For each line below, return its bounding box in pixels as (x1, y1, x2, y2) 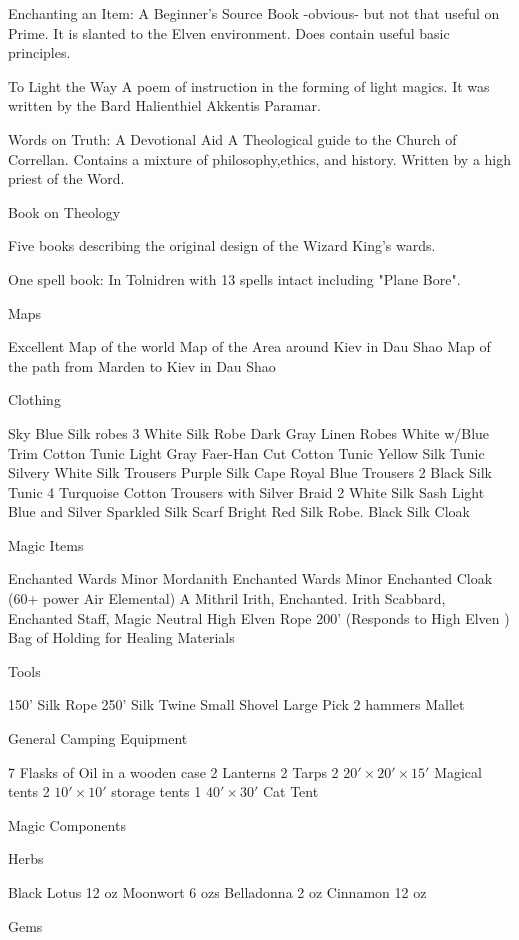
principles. (8, 42, 71, 63)
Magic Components (8, 814, 126, 835)
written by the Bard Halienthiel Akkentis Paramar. (8, 95, 321, 116)
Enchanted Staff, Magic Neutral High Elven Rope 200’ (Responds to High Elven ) (8, 607, 510, 628)
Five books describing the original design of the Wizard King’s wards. (8, 235, 436, 256)
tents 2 (8, 781, 50, 802)
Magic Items (8, 534, 84, 555)
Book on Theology (8, 201, 121, 222)
